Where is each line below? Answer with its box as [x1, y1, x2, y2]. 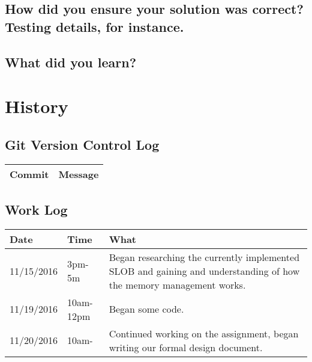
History [5, 94, 68, 118]
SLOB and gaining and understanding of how [109, 263, 300, 278]
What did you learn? [5, 52, 137, 71]
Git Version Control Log [5, 135, 160, 153]
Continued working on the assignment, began [109, 326, 299, 340]
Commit [10, 167, 49, 181]
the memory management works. [109, 277, 246, 292]
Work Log [5, 200, 68, 218]
